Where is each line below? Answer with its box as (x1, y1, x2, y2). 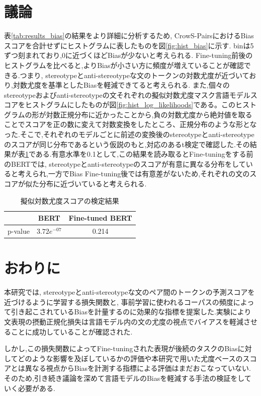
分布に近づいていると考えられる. (39, 178, 147, 189)
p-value (8, 226, 30, 236)
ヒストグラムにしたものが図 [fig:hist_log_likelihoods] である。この (25, 99, 236, 110)
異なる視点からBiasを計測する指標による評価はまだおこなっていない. (25, 363, 251, 373)
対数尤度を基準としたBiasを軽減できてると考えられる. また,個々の (13, 80, 230, 90)
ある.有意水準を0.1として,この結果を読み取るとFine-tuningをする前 (35, 149, 253, 159)
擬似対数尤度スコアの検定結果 (20, 195, 119, 206)
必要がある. (18, 382, 55, 393)
